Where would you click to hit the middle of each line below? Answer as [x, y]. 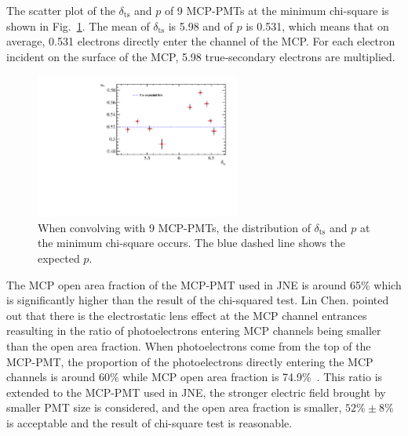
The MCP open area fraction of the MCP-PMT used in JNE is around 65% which [204, 284]
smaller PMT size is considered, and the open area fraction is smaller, [174, 407]
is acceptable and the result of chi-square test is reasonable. [149, 422]
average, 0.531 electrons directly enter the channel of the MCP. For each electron [201, 41]
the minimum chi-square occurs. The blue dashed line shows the [192, 243]
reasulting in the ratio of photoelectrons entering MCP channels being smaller [194, 331]
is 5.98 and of [200, 25]
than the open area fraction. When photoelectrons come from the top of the [189, 345]
